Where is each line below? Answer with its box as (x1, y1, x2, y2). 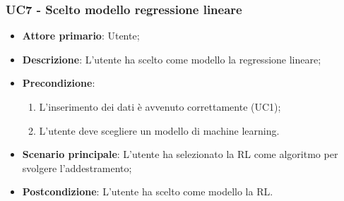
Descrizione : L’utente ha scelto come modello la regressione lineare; (22, 51, 321, 66)
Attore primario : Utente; (22, 28, 140, 43)
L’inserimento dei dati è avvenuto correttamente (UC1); (39, 99, 281, 114)
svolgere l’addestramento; (22, 160, 132, 175)
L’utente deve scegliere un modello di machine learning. (39, 123, 280, 138)
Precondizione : (22, 75, 95, 90)
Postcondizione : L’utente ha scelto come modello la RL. (22, 184, 273, 199)
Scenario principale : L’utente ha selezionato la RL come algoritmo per (22, 147, 338, 162)
